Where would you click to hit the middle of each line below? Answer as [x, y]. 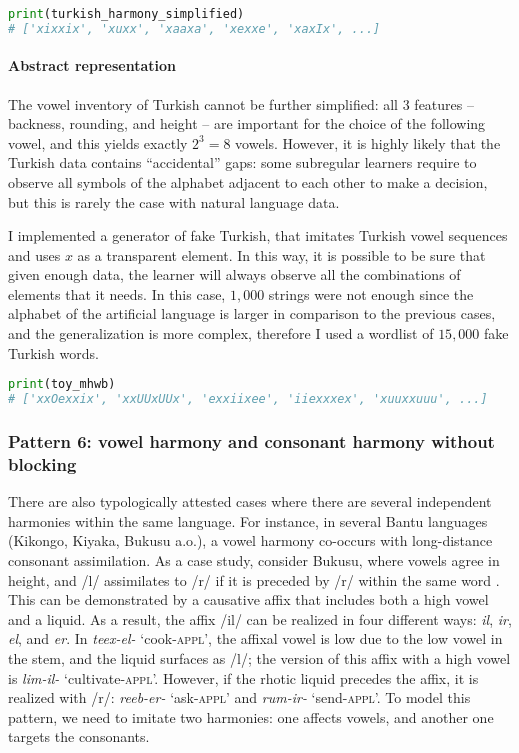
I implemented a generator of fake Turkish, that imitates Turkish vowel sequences [258, 235]
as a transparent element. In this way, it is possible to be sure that [281, 254]
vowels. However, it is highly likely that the [368, 142]
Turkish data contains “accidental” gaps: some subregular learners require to [242, 162]
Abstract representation [92, 65]
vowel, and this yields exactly [98, 142]
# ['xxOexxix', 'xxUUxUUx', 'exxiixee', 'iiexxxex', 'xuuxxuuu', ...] [248, 399]
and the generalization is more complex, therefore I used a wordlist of [221, 333]
